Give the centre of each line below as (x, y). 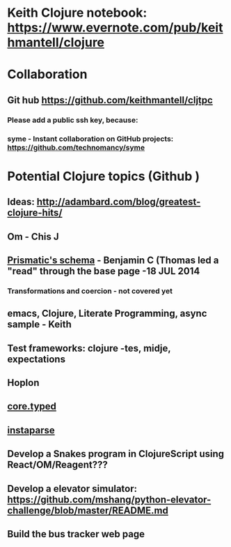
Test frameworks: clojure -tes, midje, (89, 348)
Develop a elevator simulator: (72, 489)
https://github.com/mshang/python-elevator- (109, 499)
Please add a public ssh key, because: (73, 120)
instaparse (31, 430)
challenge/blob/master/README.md (88, 510)
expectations (37, 359)
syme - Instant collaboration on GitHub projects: (90, 139)
